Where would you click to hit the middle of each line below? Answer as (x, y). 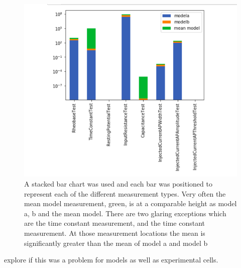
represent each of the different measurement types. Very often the (125, 193)
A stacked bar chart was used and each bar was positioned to (118, 184)
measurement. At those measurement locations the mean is (115, 233)
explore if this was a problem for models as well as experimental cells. (111, 260)
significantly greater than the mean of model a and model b (116, 243)
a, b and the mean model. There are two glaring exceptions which (125, 213)
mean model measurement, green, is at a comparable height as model (131, 203)
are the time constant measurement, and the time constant (114, 223)
